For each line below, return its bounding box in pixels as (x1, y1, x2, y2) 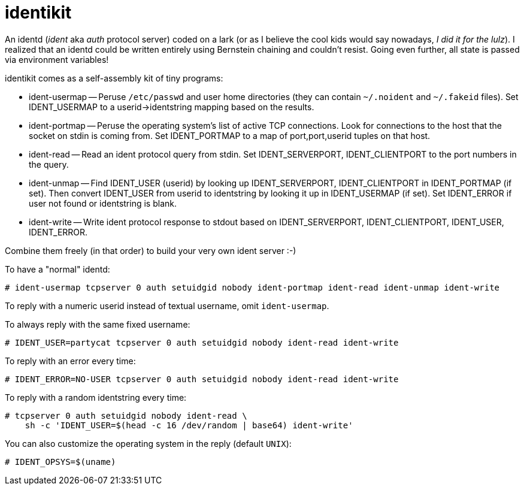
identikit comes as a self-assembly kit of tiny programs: (5, 72, 223, 83)
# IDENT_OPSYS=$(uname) (5, 456, 116, 467)
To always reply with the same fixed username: (5, 319, 190, 329)
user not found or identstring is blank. (29, 198, 177, 208)
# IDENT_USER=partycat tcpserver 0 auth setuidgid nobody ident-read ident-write (5, 337, 399, 347)
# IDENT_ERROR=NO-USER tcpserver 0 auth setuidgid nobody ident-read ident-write (5, 374, 399, 384)
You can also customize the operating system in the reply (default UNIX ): (5, 438, 292, 449)
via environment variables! (5, 54, 109, 65)
